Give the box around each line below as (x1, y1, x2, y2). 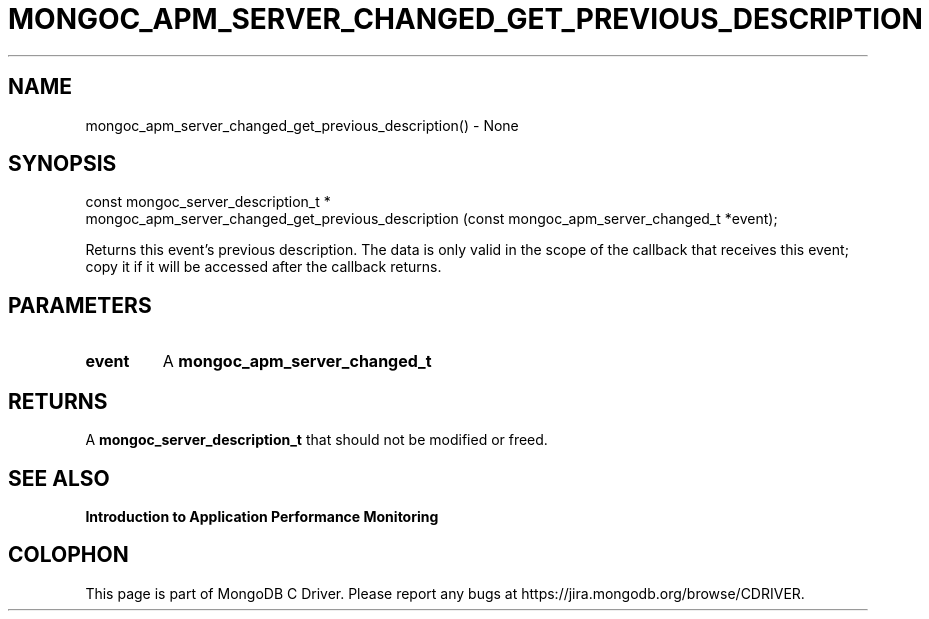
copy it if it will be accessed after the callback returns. (85, 258, 442, 276)
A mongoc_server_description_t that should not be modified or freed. (85, 431, 548, 449)
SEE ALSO (8, 465, 110, 491)
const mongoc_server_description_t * (85, 193, 331, 211)
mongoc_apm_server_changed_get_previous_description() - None (85, 116, 519, 134)
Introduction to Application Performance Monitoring (85, 507, 439, 525)
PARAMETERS (8, 292, 152, 318)
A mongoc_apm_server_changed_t (162, 351, 432, 372)
